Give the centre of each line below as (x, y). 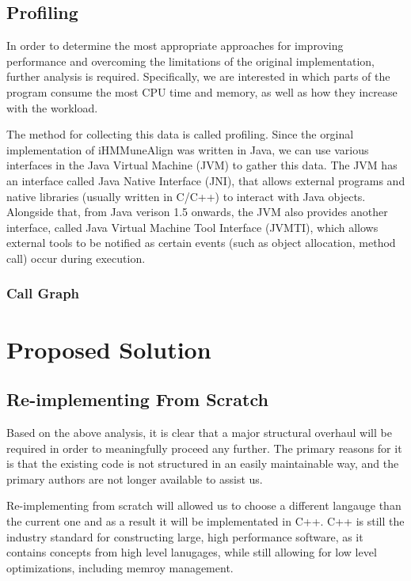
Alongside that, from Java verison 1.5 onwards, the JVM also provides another (197, 212)
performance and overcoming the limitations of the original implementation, (190, 61)
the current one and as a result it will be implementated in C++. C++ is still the (205, 520)
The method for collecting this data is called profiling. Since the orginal (180, 134)
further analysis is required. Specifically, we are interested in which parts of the (198, 76)
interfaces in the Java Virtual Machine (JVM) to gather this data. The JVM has (202, 165)
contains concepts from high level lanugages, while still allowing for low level (192, 552)
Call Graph (43, 293)
